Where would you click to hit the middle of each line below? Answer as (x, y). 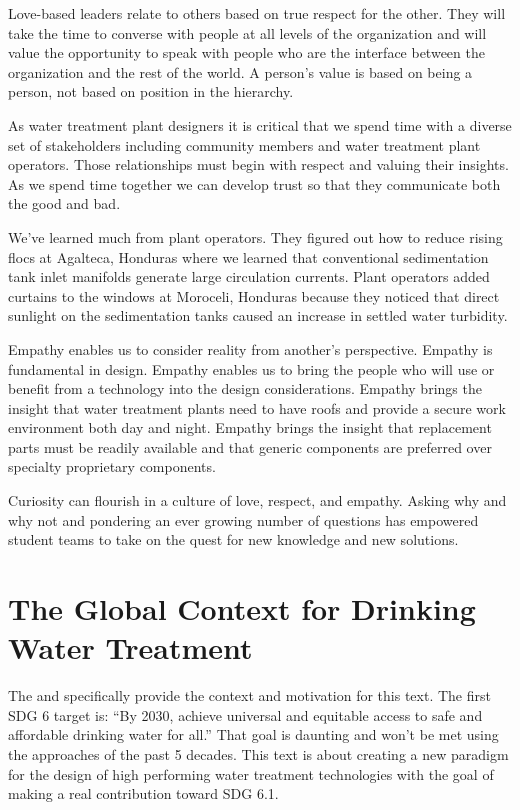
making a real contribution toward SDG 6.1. (143, 793)
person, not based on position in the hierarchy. (151, 91)
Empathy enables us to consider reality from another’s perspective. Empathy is (250, 348)
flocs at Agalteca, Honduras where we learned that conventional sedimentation (248, 256)
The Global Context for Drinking (242, 608)
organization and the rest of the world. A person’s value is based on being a (240, 71)
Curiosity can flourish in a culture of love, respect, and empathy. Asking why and (257, 500)
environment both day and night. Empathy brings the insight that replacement (250, 427)
